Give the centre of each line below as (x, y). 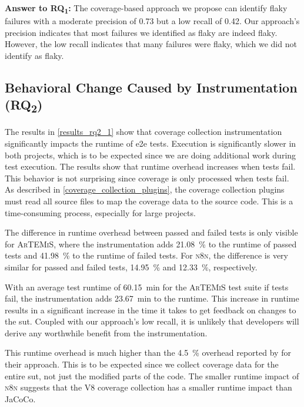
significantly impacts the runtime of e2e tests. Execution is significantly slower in (151, 143)
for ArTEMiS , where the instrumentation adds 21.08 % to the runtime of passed (151, 244)
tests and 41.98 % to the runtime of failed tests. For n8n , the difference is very (146, 255)
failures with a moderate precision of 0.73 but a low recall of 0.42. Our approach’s (152, 21)
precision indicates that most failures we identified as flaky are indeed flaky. (141, 32)
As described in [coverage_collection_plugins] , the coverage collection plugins (145, 189)
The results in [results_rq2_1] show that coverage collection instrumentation (143, 132)
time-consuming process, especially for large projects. (100, 212)
